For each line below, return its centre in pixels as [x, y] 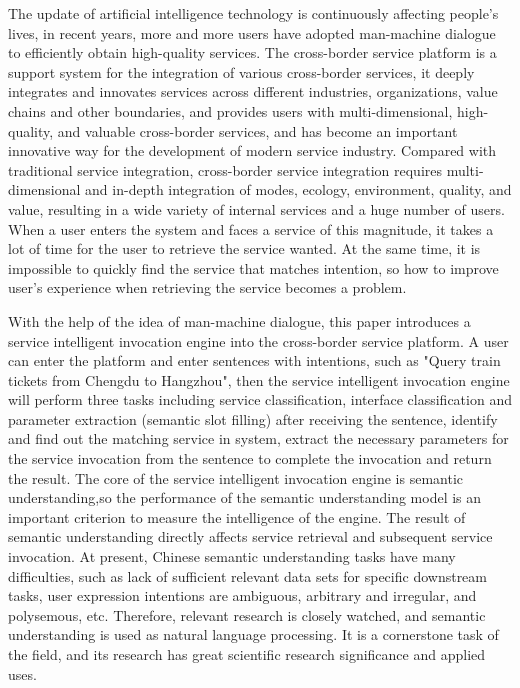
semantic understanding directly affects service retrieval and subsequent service [250, 536]
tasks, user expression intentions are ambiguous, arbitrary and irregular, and [242, 595]
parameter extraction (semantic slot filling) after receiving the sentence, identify [253, 418]
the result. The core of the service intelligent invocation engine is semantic [235, 477]
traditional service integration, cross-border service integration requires [225, 169]
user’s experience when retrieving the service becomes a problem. [207, 287]
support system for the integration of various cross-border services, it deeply [241, 71]
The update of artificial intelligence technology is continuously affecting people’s [253, 13]
